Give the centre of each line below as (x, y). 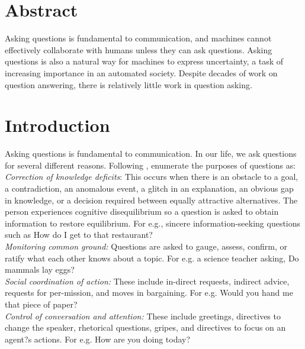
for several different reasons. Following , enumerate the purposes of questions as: (150, 165)
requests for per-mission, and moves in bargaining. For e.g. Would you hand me (149, 293)
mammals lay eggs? (40, 269)
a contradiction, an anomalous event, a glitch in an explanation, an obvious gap (149, 188)
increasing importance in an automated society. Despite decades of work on (141, 72)
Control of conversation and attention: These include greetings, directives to (143, 316)
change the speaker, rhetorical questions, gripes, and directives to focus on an (145, 327)
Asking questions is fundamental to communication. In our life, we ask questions (151, 154)
